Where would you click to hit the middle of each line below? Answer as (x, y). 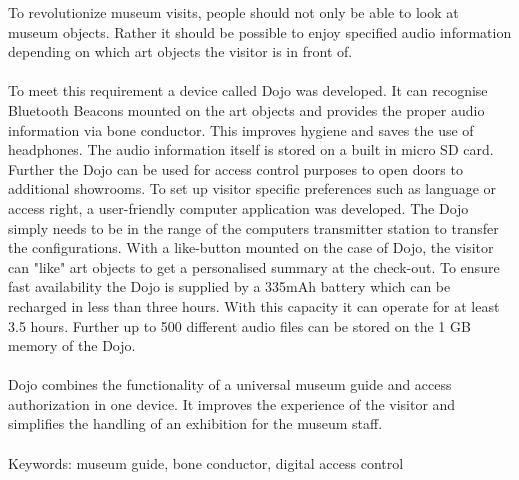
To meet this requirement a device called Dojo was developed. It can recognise (248, 90)
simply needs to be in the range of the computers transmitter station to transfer (253, 227)
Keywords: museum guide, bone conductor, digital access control (206, 462)
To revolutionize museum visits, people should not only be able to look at (233, 12)
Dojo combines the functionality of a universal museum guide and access (230, 384)
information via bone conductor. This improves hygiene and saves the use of (241, 129)
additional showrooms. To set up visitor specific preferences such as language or (252, 188)
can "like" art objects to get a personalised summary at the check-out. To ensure (254, 266)
